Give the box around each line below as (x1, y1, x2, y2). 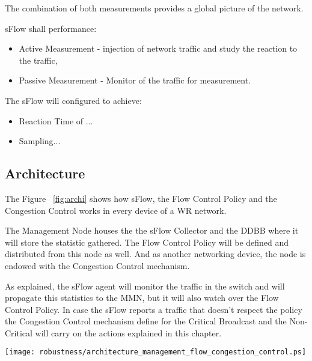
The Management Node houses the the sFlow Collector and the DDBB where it (5, 224, 299, 237)
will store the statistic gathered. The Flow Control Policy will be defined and (5, 235, 289, 248)
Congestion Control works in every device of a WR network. (5, 204, 227, 216)
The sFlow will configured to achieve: (5, 94, 142, 106)
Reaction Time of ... (19, 114, 93, 127)
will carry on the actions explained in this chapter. (35, 326, 222, 339)
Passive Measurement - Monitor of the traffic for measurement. (19, 74, 251, 86)
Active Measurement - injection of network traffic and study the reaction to (19, 42, 298, 55)
